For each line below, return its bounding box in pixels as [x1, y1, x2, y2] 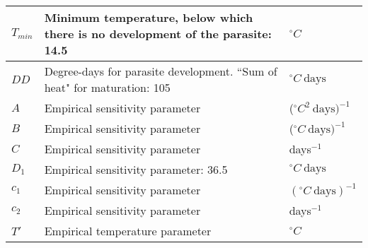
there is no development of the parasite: [44, 25, 272, 42]
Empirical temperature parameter [44, 223, 212, 239]
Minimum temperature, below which [44, 9, 253, 25]
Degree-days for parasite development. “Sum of [44, 63, 277, 79]
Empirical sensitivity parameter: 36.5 [44, 161, 228, 177]
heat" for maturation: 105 [44, 79, 171, 95]
